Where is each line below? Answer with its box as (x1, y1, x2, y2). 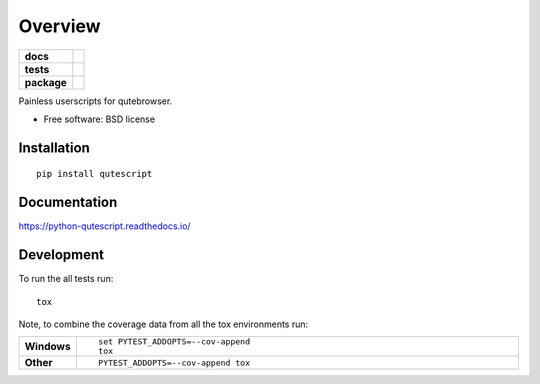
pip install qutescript (36, 168, 153, 180)
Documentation (18, 194, 118, 211)
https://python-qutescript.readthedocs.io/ (18, 220, 191, 232)
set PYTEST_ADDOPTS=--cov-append (98, 336, 250, 347)
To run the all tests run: (18, 273, 114, 285)
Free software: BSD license (43, 113, 155, 125)
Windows (24, 340, 71, 354)
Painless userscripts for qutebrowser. (18, 95, 173, 107)
